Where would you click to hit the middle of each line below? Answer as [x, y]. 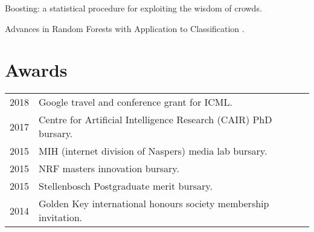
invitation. [61, 217]
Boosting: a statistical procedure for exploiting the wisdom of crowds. [133, 8]
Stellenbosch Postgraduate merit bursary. [126, 186]
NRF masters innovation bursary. [109, 169]
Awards [36, 70]
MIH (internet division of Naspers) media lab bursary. [153, 151]
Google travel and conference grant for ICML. [136, 102]
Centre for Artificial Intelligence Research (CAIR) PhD [155, 120]
